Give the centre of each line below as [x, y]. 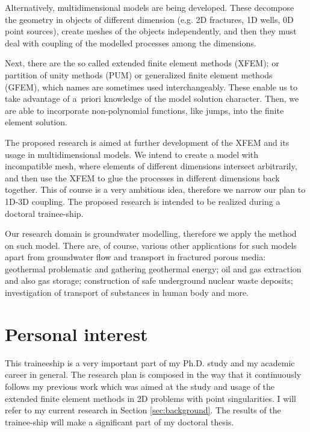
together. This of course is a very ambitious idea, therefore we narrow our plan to [155, 189]
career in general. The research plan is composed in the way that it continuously [153, 374]
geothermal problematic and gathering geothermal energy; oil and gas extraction [153, 268]
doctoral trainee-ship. [44, 213]
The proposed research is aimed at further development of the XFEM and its [147, 142]
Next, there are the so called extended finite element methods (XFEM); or [142, 63]
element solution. [36, 122]
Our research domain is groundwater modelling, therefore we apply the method [151, 233]
